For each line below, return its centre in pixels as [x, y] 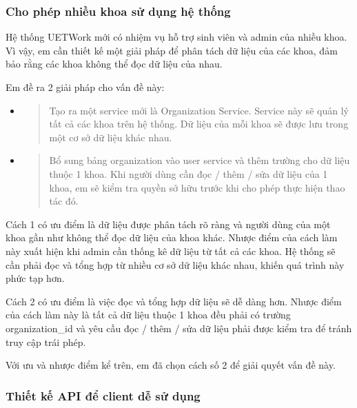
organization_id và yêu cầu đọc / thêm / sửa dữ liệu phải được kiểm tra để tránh [179, 328]
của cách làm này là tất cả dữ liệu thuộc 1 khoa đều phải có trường [148, 315]
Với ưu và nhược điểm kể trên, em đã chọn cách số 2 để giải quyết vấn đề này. [171, 365]
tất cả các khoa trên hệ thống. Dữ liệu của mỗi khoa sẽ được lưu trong [199, 124]
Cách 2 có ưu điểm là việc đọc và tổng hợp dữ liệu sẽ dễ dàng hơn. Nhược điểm [174, 301]
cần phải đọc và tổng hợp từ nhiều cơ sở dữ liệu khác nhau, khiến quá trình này [175, 264]
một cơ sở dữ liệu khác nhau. [111, 137]
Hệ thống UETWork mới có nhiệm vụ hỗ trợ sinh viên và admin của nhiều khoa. [176, 37]
